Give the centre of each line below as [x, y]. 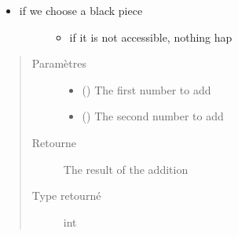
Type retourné [66, 195]
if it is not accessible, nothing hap [151, 37]
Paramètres [59, 63]
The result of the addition [126, 169]
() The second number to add [153, 116]
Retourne [54, 142]
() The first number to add [146, 89]
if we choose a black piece [81, 10]
